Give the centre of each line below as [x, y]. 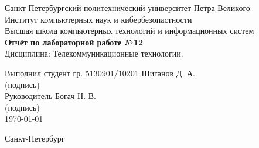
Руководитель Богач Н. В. [51, 96]
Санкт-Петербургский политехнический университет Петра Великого [127, 8]
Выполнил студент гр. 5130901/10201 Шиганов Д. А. [100, 73]
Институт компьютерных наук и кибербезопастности [98, 19]
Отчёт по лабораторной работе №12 [74, 42]
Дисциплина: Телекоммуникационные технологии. [94, 53]
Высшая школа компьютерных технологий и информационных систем [129, 31]
